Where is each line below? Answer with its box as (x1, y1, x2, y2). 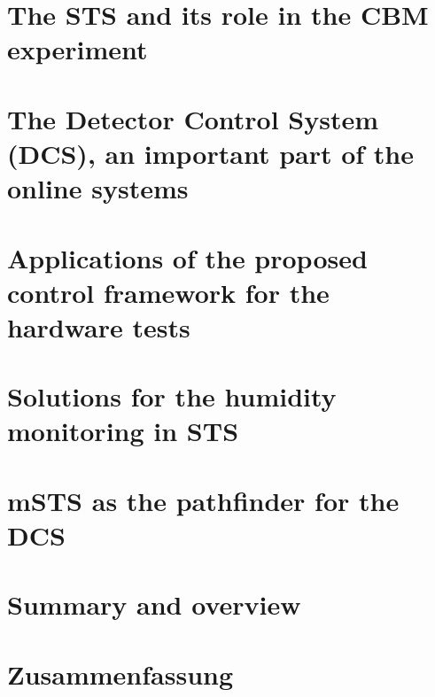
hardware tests (7, 308, 190, 345)
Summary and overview (7, 586, 301, 623)
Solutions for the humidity (7, 378, 337, 414)
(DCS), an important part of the (7, 135, 415, 171)
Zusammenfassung (7, 655, 234, 692)
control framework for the (7, 274, 330, 310)
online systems (7, 170, 189, 206)
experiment (7, 31, 148, 67)
